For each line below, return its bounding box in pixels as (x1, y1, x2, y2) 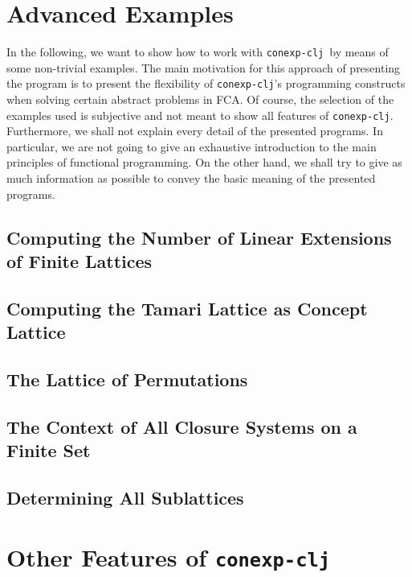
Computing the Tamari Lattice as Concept (6, 295, 368, 320)
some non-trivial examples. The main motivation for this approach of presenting (6, 59, 401, 76)
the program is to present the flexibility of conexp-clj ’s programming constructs (6, 75, 406, 92)
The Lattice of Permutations (6, 366, 248, 391)
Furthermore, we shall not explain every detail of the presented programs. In (6, 122, 383, 139)
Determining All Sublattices (6, 484, 244, 509)
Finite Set (6, 438, 91, 463)
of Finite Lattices (6, 249, 153, 274)
